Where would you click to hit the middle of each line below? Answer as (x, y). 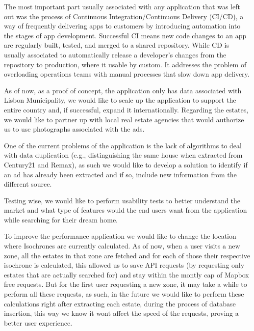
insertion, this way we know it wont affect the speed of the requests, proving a (121, 313)
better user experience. (38, 322)
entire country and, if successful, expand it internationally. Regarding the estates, (126, 109)
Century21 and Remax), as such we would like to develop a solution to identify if (126, 164)
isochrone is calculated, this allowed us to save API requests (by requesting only (124, 265)
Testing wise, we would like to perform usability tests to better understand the (122, 200)
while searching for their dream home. (61, 219)
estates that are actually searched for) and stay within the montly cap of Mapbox (127, 274)
